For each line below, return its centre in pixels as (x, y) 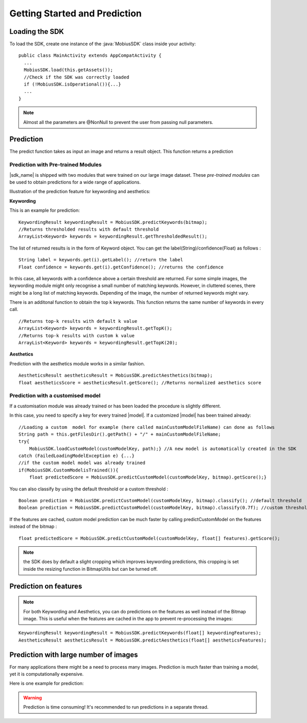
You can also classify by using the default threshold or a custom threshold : (89, 489)
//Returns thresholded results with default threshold (89, 229)
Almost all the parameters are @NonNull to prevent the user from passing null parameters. (118, 122)
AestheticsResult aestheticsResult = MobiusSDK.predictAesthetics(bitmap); (116, 376)
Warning (32, 697)
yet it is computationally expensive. (47, 674)
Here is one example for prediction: (47, 684)
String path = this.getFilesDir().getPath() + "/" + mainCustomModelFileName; (120, 434)
